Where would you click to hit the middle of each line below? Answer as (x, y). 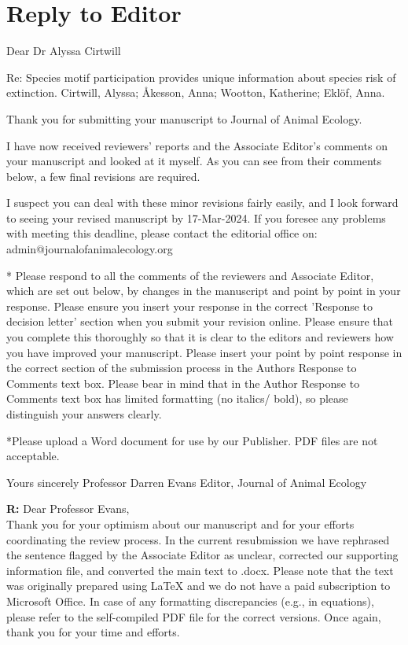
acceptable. (33, 456)
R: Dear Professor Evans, (68, 509)
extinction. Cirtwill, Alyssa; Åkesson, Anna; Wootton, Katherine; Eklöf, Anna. (196, 92)
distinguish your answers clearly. (84, 414)
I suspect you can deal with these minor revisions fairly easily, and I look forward (202, 203)
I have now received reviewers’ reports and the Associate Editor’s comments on (197, 145)
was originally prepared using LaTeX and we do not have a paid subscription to (198, 586)
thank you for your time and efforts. (93, 632)
